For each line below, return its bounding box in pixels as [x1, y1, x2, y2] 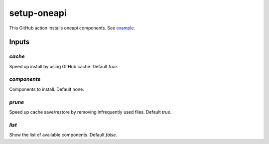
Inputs [9, 38, 30, 46]
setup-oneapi [9, 7, 67, 18]
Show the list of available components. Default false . [9, 132, 117, 138]
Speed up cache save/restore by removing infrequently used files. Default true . [9, 109, 172, 115]
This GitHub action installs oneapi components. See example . [9, 25, 135, 31]
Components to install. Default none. [9, 86, 85, 92]
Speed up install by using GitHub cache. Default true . [9, 63, 119, 69]
